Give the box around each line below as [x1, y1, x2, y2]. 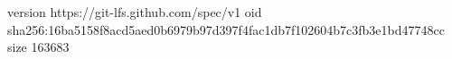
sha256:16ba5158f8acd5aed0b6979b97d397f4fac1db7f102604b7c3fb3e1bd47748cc [7, 20, 445, 38]
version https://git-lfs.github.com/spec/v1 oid [7, 3, 262, 21]
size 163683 [7, 38, 70, 56]
